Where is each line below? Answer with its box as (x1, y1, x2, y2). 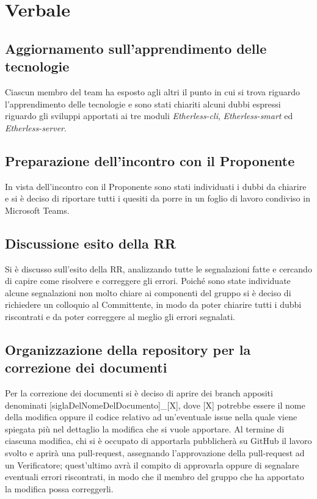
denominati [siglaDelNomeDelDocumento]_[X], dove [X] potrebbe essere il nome (5, 398, 305, 411)
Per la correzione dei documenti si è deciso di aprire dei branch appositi (5, 387, 273, 399)
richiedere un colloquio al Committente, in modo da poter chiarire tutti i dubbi (5, 298, 302, 311)
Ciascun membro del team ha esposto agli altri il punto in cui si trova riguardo (5, 85, 301, 98)
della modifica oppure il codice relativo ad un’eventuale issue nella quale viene (5, 410, 297, 423)
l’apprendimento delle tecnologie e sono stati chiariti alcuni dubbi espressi (5, 97, 281, 110)
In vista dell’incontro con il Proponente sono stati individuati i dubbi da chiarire (5, 180, 307, 192)
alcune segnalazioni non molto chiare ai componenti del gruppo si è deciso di (5, 286, 291, 299)
